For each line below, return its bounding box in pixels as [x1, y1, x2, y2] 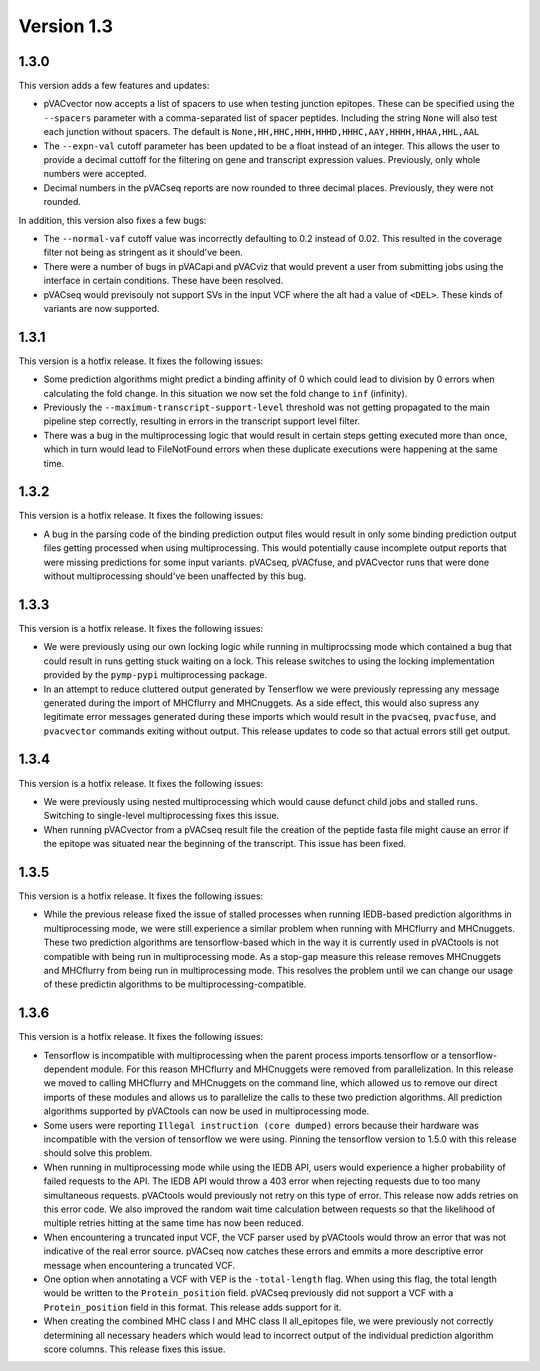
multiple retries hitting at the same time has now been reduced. [43, 1217, 304, 1229]
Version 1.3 [18, 15, 114, 37]
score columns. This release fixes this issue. [43, 1343, 226, 1355]
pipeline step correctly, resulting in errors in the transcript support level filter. [43, 415, 360, 427]
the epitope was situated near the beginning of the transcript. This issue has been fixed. [43, 838, 407, 850]
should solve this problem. [43, 1147, 153, 1159]
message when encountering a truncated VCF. [43, 1259, 235, 1271]
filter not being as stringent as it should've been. [43, 246, 244, 259]
